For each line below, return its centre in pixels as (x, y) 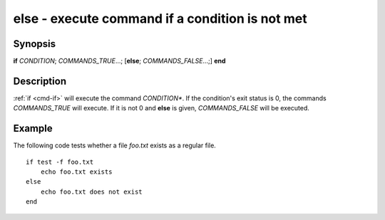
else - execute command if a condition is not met (160, 19)
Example (33, 129)
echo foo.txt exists (76, 172)
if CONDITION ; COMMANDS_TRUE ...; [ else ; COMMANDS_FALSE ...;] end (119, 61)
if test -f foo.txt (60, 162)
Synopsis (35, 44)
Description (40, 81)
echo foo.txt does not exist (91, 192)
